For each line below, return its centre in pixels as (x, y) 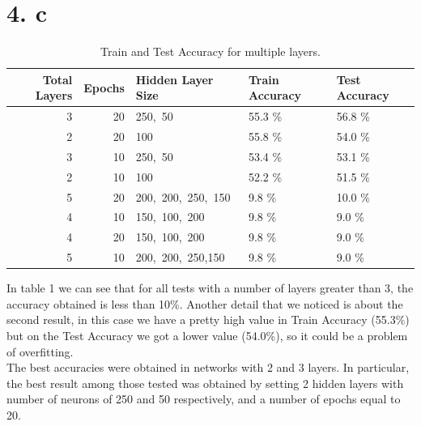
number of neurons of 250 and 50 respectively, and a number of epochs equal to (204, 399)
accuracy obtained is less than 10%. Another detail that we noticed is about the (205, 303)
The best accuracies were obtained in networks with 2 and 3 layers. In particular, (208, 367)
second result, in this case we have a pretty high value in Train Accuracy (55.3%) (208, 319)
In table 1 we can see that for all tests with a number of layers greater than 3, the (210, 288)
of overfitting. (40, 351)
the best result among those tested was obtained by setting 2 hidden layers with (205, 383)
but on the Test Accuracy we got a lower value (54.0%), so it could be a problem (207, 335)
